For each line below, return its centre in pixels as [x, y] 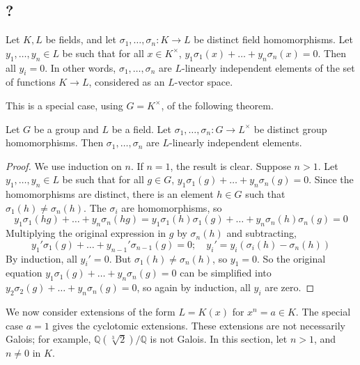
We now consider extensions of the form [91, 311]
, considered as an [127, 82]
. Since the [331, 179]
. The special [323, 311]
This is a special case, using [64, 105]
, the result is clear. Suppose [230, 165]
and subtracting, [261, 233]
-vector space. [204, 82]
